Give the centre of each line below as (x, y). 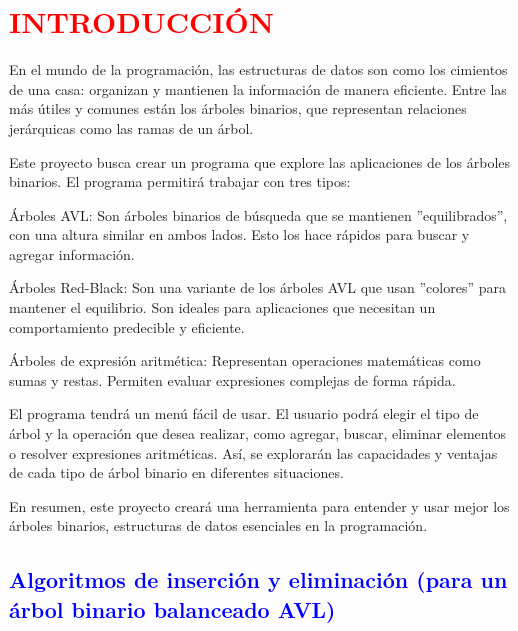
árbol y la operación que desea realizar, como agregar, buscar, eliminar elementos (258, 433)
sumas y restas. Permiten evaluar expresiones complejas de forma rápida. (232, 379)
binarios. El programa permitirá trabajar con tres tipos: (180, 181)
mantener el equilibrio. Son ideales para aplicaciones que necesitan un (222, 307)
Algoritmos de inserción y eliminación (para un (258, 579)
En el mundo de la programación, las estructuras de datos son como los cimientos (258, 69)
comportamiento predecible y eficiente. (127, 326)
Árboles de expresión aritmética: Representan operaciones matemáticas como (245, 360)
